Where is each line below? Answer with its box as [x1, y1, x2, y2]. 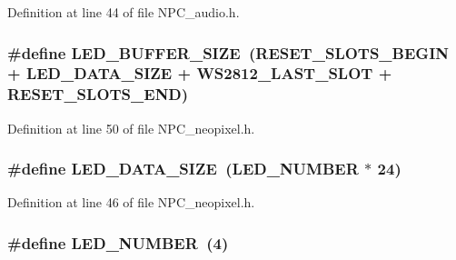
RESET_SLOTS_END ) [7, 83, 189, 105]
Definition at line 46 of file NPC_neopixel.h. [7, 193, 255, 212]
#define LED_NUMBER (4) [7, 231, 229, 254]
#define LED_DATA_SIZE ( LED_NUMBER [7, 157, 359, 180]
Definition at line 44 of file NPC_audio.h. [7, 3, 240, 21]
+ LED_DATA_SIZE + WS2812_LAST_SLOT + [7, 62, 392, 85]
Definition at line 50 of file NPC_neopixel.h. [7, 118, 255, 137]
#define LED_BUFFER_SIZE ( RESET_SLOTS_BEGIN [7, 41, 449, 64]
